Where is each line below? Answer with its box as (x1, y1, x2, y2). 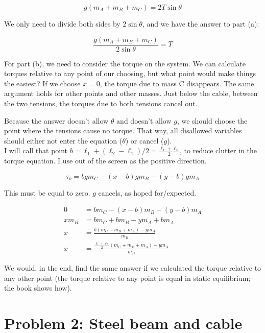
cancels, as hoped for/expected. (98, 187, 197, 198)
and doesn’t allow (116, 115, 172, 126)
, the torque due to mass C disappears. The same (100, 78, 254, 88)
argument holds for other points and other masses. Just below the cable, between (4, 88, 258, 99)
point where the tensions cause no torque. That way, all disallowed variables (4, 125, 242, 136)
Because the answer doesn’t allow (4, 115, 109, 126)
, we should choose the (177, 115, 248, 126)
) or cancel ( (125, 135, 164, 146)
